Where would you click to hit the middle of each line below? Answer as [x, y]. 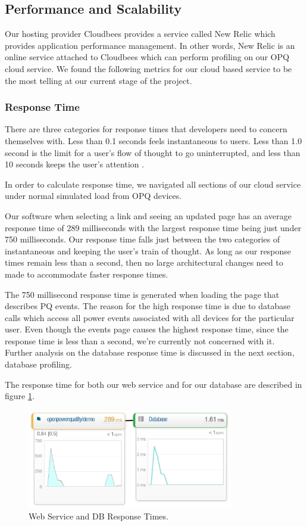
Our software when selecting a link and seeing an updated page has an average [148, 215]
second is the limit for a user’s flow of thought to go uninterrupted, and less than [153, 152]
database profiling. [38, 364]
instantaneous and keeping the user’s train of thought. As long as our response [148, 250]
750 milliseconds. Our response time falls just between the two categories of [142, 239]
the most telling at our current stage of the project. [98, 80]
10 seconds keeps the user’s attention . [75, 164]
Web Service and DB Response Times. [98, 516]
